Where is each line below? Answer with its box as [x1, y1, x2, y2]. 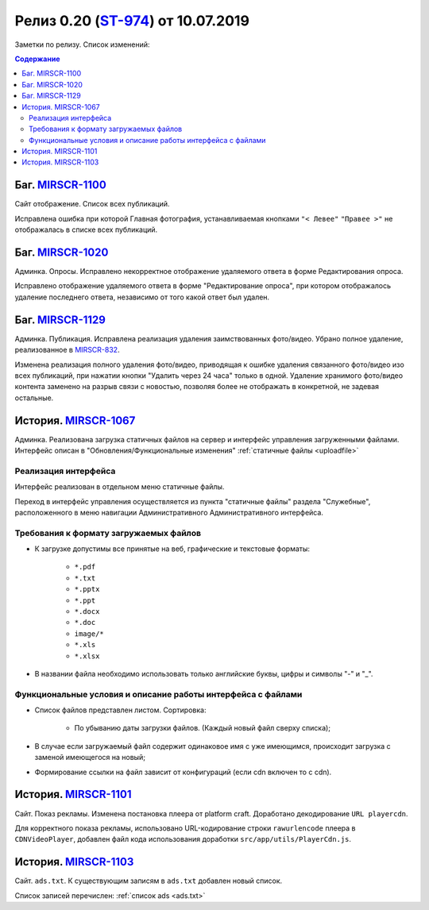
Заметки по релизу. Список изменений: [14, 40, 150, 49]
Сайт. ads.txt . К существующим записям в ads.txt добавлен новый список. [14, 876, 283, 885]
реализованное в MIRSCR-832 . [14, 345, 120, 355]
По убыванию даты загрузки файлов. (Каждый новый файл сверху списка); [74, 723, 331, 733]
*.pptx [74, 584, 100, 594]
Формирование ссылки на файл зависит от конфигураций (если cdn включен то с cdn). [34, 767, 332, 777]
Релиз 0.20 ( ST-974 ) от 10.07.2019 [14, 12, 250, 29]
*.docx [74, 607, 100, 615]
